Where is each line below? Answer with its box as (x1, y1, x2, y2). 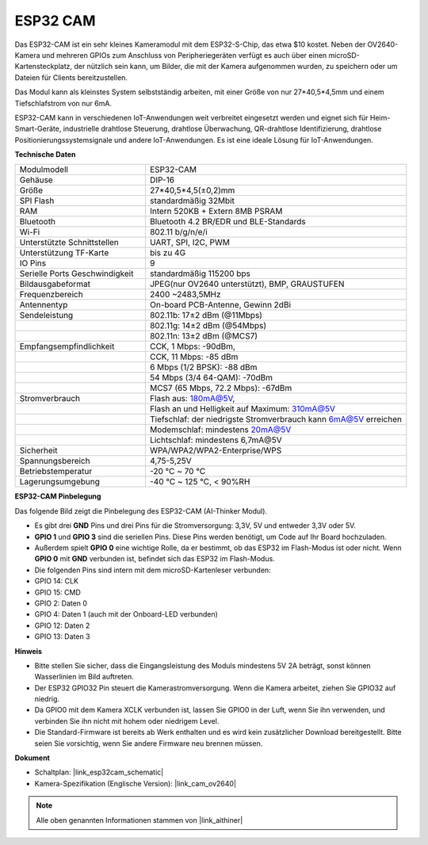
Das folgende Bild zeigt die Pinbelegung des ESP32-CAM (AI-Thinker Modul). (14, 506, 268, 515)
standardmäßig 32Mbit (149, 195, 235, 206)
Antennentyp (19, 300, 68, 311)
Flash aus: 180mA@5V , (149, 393, 235, 404)
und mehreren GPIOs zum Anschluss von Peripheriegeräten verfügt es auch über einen (41, 50, 327, 59)
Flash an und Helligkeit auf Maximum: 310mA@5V (149, 403, 336, 415)
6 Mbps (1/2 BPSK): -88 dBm (149, 361, 258, 373)
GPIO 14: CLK (34, 576, 79, 586)
